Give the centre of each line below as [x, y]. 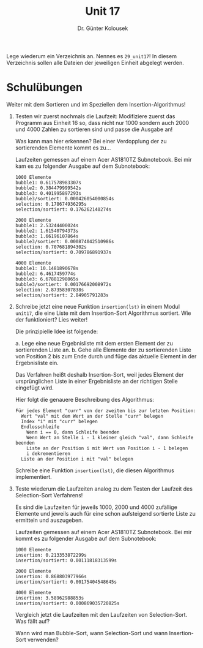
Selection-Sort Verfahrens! [49, 495]
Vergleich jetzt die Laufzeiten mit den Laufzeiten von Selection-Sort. [101, 614]
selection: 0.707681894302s [51, 247]
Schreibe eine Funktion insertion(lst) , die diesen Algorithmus [94, 470]
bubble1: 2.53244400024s [47, 225]
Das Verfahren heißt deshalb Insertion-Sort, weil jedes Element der [99, 374]
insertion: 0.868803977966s [51, 576]
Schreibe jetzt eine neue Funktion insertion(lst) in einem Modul [98, 306]
